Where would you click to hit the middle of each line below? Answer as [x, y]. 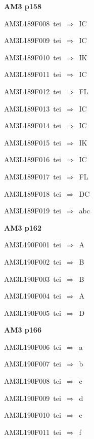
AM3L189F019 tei [33, 211]
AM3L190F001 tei [33, 245]
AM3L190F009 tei [33, 398]
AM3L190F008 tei [33, 381]
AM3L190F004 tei [33, 296]
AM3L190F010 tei [33, 415]
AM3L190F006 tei [33, 346]
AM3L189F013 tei [33, 108]
